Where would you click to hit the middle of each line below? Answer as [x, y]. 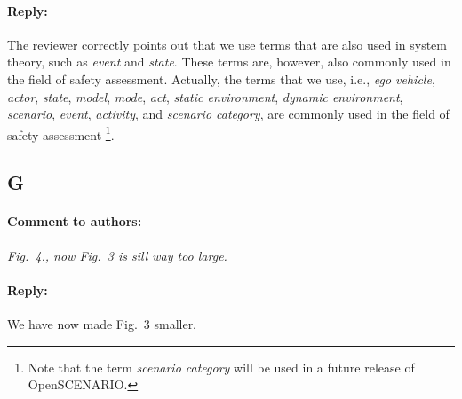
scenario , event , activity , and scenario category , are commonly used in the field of [228, 114]
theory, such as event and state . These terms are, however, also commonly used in [229, 62]
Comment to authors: [75, 221]
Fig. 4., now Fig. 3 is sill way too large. [117, 255]
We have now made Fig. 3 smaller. [102, 323]
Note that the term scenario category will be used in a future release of [221, 367]
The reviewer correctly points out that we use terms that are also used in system [227, 44]
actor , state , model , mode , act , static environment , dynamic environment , [205, 96]
